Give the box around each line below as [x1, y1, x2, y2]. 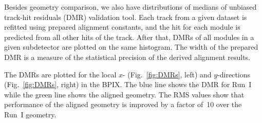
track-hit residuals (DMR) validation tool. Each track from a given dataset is [4, 11, 247, 22]
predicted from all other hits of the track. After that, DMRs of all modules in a [4, 31, 254, 42]
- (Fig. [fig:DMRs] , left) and [123, 69, 212, 79]
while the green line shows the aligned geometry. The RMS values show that [4, 89, 245, 99]
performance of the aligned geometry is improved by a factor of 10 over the [4, 99, 242, 110]
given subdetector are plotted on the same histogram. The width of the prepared [4, 42, 258, 52]
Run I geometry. [4, 109, 57, 119]
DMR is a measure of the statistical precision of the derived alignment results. [4, 51, 250, 62]
